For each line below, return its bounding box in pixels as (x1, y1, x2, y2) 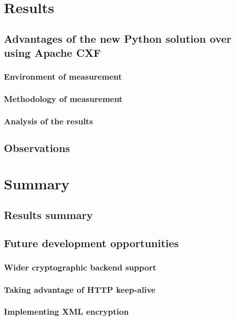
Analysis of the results (4, 115, 93, 127)
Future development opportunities (4, 236, 179, 251)
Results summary (4, 207, 93, 222)
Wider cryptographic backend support (4, 261, 157, 273)
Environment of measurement (4, 70, 122, 83)
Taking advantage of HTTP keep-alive (4, 283, 156, 295)
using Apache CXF (4, 45, 101, 60)
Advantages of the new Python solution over (4, 31, 232, 46)
